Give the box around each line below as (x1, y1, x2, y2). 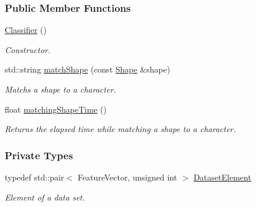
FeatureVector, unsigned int (77, 171, 178, 183)
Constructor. (5, 43, 51, 55)
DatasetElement (193, 171, 251, 183)
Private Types (5, 147, 73, 162)
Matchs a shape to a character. (5, 83, 116, 95)
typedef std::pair (5, 171, 64, 183)
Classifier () (5, 24, 47, 36)
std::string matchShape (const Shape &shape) (5, 63, 170, 75)
